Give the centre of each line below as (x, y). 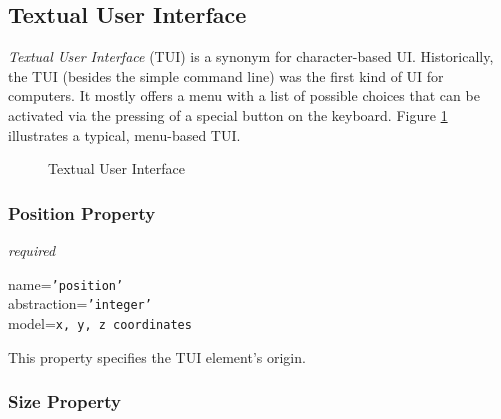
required (32, 249)
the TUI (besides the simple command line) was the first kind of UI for (226, 75)
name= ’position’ (66, 283)
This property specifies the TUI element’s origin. (157, 356)
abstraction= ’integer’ (80, 303)
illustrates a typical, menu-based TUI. (124, 134)
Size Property (65, 401)
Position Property (82, 212)
